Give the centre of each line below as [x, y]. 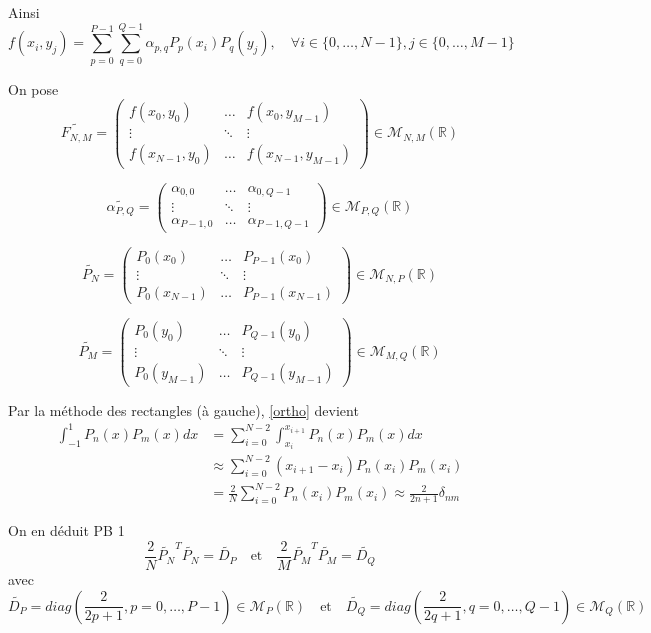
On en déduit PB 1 [66, 530]
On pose [33, 88]
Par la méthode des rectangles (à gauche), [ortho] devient [183, 409]
